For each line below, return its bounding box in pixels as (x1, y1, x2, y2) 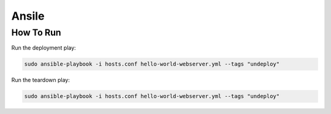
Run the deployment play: (11, 44, 76, 51)
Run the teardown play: (11, 77, 70, 84)
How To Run (11, 27, 61, 38)
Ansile (11, 9, 45, 23)
